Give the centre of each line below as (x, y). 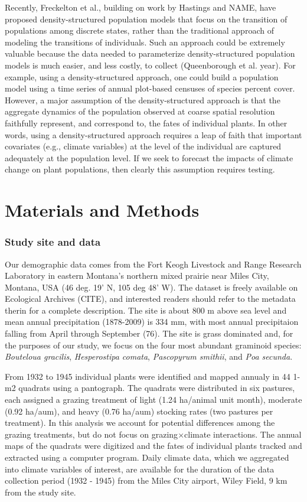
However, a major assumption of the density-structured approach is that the (143, 100)
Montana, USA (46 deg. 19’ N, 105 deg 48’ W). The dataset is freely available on (151, 287)
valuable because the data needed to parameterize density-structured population (150, 53)
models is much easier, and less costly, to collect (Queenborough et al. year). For (150, 65)
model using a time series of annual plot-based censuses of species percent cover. (150, 88)
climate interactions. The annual (243, 434)
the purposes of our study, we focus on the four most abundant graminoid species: (153, 345)
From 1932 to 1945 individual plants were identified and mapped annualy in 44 (148, 376)
